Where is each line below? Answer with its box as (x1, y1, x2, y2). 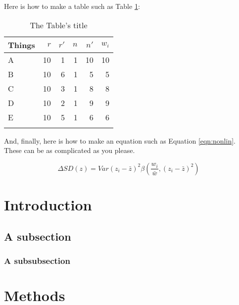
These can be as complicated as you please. (4, 145, 135, 155)
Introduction (4, 194, 92, 214)
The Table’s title (30, 19, 88, 31)
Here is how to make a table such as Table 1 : (4, 1, 140, 11)
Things (8, 39, 35, 51)
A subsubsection (4, 254, 70, 266)
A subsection (4, 228, 71, 244)
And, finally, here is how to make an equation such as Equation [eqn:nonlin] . (4, 135, 236, 146)
